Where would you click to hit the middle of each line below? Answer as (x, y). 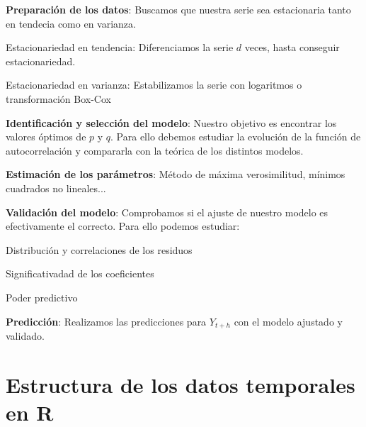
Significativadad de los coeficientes (80, 273)
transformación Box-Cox (58, 98)
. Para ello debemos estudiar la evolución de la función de (236, 137)
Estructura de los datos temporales (181, 384)
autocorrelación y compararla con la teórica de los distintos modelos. (155, 150)
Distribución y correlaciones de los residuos (99, 249)
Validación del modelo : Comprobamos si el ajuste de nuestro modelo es (167, 212)
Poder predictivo (42, 297)
